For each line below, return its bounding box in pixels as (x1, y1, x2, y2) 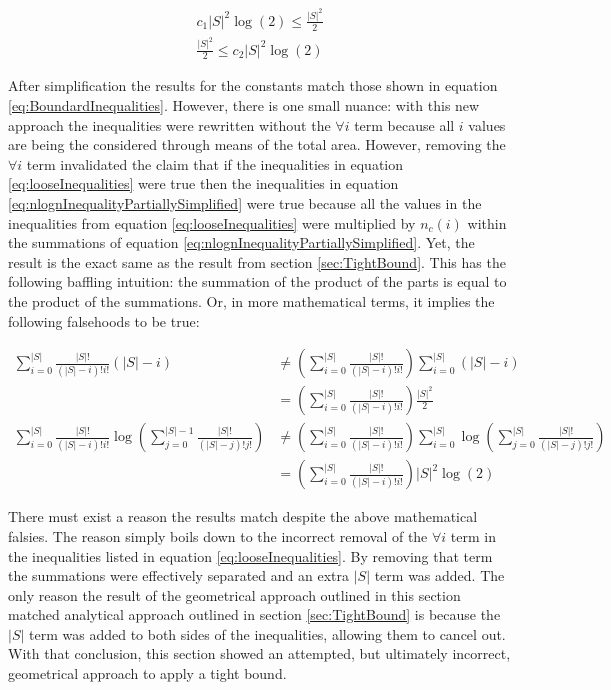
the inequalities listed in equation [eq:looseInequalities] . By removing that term (8, 545, 493, 566)
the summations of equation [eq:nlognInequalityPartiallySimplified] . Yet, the (8, 232, 475, 253)
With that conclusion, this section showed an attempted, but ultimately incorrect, (8, 643, 511, 664)
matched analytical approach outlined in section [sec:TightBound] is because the (8, 604, 501, 625)
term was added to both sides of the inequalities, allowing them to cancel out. (29, 623, 506, 644)
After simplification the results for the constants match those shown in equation (8, 75, 498, 96)
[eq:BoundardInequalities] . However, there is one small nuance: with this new (8, 95, 480, 116)
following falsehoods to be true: (8, 310, 200, 331)
